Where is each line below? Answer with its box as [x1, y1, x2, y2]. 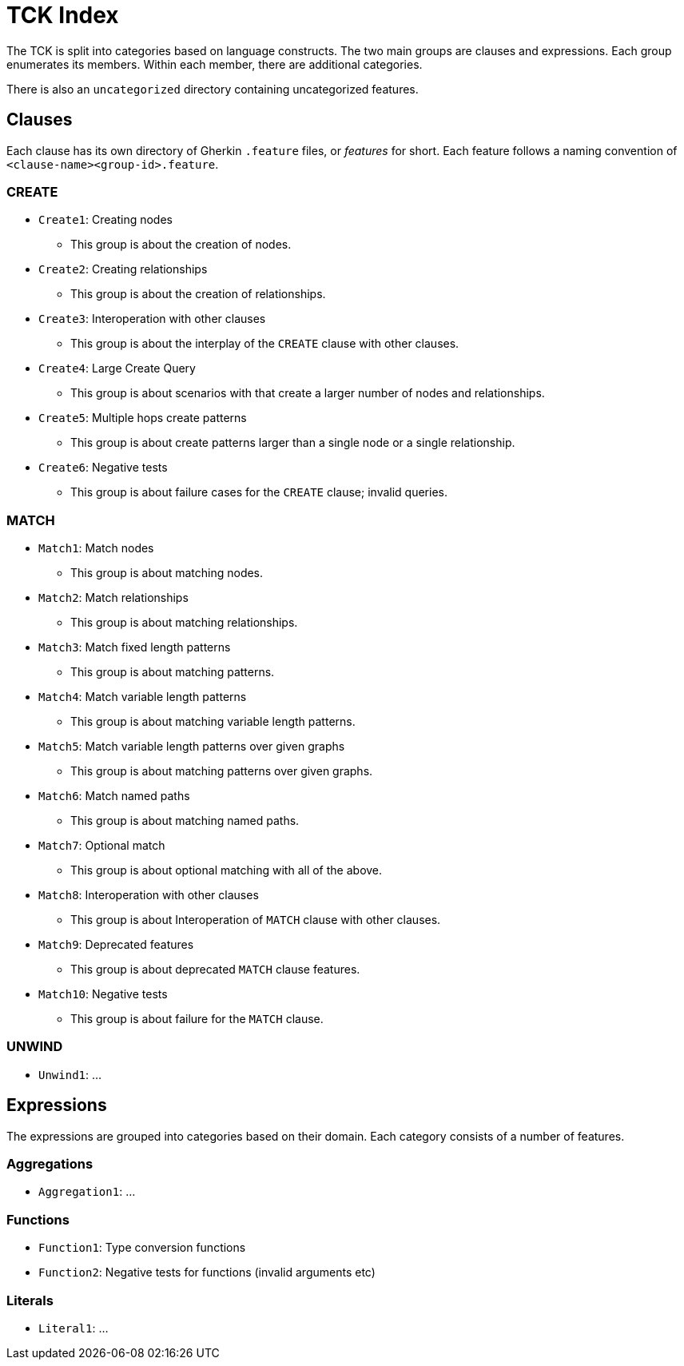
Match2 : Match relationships [38, 591, 189, 605]
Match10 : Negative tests [38, 987, 168, 1002]
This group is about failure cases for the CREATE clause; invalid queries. [70, 485, 447, 500]
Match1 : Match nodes [38, 541, 154, 556]
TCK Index [6, 2, 119, 29]
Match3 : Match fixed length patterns [38, 640, 231, 655]
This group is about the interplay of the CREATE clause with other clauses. [70, 337, 459, 351]
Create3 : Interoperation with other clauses [38, 312, 266, 326]
